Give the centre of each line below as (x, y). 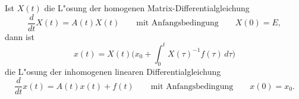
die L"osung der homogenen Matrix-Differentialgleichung (147, 8)
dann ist (20, 36)
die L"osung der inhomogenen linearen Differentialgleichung (113, 71)
